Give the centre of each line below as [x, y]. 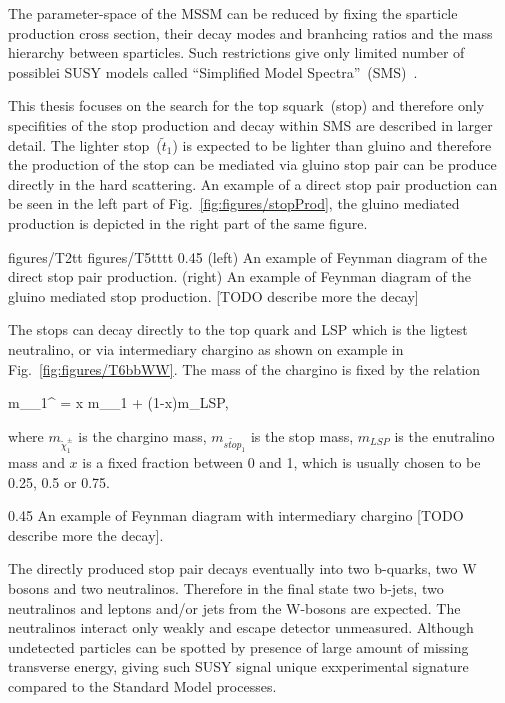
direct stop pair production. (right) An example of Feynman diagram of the [239, 276]
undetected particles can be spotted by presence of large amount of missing [238, 646]
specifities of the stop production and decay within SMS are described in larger [250, 124]
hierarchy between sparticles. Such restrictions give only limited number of [236, 52]
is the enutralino [444, 435]
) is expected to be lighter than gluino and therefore [332, 144]
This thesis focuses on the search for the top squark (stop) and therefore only [246, 105]
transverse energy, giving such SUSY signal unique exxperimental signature [238, 666]
